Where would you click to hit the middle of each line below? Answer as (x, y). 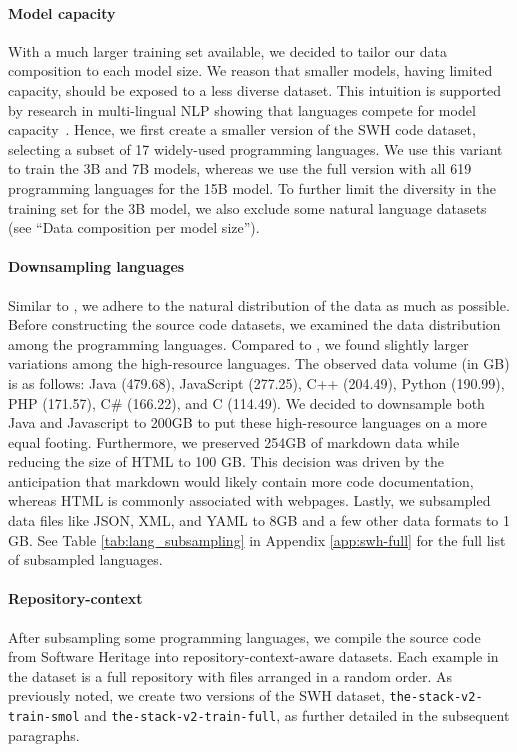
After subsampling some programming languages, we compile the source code (244, 636)
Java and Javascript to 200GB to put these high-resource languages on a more (248, 422)
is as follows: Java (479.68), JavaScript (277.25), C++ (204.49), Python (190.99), (256, 382)
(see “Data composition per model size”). (134, 227)
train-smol (44, 717)
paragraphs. (44, 734)
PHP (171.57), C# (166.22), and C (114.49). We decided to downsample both (246, 402)
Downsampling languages (96, 266)
